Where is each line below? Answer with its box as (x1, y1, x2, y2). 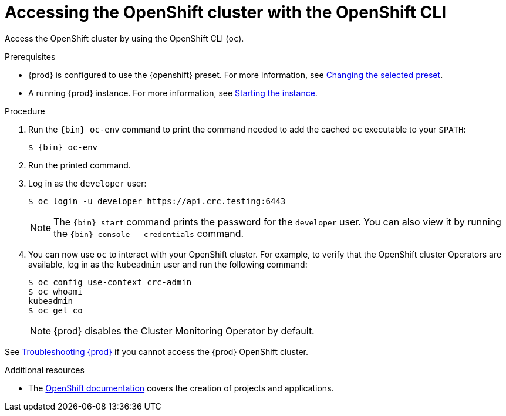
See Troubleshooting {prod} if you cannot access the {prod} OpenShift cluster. (5, 346, 308, 357)
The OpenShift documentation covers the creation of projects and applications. (28, 383, 334, 393)
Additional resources (5, 364, 85, 375)
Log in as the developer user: (28, 178, 147, 188)
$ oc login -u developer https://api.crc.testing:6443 (28, 196, 286, 206)
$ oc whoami (28, 286, 83, 296)
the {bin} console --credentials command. (53, 227, 244, 239)
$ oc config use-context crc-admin (28, 277, 192, 287)
